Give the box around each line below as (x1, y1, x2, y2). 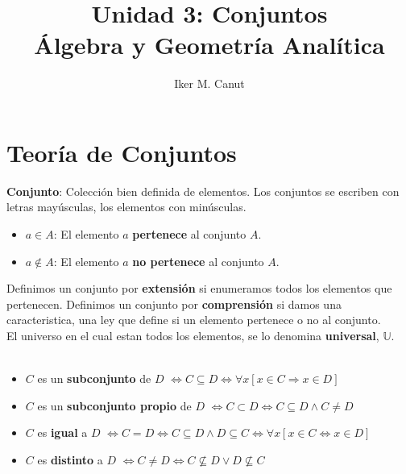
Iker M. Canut (174, 75, 245, 92)
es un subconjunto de (37, 370, 151, 387)
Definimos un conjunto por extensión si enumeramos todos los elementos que (6, 280, 392, 297)
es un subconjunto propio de (37, 397, 192, 414)
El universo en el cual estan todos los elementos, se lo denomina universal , (6, 327, 379, 343)
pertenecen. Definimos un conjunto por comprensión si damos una (6, 295, 342, 312)
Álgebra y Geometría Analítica (34, 28, 385, 61)
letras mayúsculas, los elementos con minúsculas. (6, 198, 246, 215)
